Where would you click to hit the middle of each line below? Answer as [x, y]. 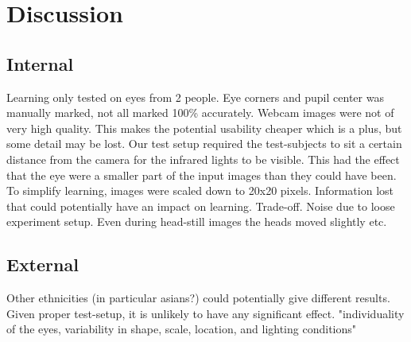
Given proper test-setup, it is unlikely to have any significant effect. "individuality [205, 313]
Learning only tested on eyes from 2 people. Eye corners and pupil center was [195, 97]
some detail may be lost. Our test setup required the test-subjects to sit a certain [204, 144]
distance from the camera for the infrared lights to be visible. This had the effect [203, 159]
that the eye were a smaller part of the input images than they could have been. [202, 175]
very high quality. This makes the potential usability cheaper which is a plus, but [204, 128]
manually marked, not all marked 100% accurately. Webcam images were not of [200, 113]
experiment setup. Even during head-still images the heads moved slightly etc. [197, 222]
